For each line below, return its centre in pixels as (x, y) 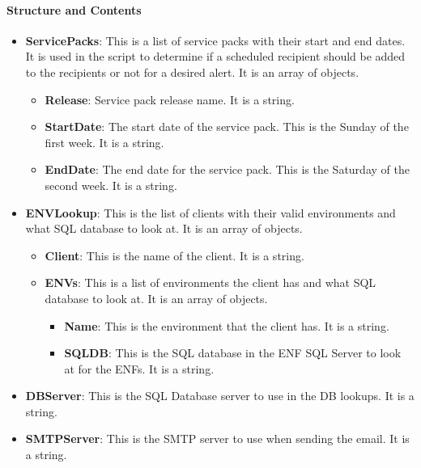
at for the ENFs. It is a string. (139, 368)
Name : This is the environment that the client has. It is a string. (227, 325)
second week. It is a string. (111, 185)
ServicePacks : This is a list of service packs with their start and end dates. (215, 40)
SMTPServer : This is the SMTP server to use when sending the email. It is (217, 438)
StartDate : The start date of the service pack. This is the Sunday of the (227, 126)
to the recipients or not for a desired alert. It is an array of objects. (192, 72)
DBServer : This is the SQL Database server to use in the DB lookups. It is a (220, 396)
